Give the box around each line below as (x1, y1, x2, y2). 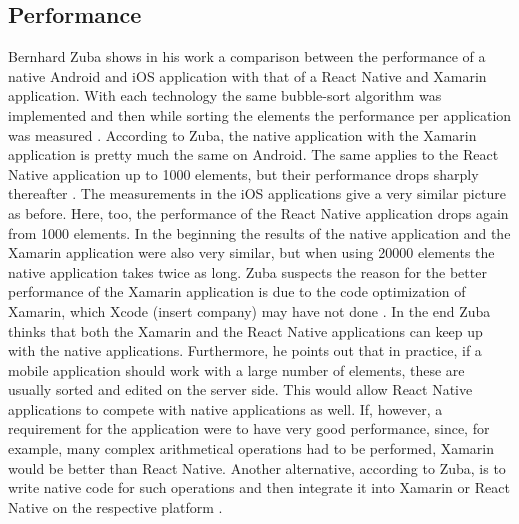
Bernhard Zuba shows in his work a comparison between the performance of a (8, 46, 486, 67)
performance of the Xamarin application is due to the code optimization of (8, 281, 466, 302)
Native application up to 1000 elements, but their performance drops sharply (8, 163, 479, 184)
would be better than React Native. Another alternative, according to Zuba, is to (8, 457, 506, 478)
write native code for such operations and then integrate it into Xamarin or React (8, 477, 510, 498)
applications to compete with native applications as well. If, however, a (8, 398, 443, 419)
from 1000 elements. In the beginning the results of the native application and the (8, 222, 511, 243)
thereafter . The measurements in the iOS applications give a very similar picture (8, 183, 506, 204)
